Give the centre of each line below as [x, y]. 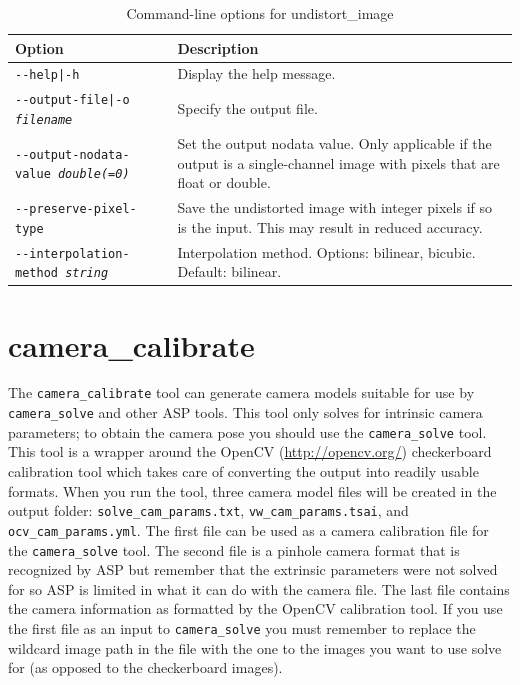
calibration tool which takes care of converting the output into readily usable [243, 471]
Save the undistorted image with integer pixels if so [334, 207]
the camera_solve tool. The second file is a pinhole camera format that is [234, 549]
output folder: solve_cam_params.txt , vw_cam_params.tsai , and [208, 510]
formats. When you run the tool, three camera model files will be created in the [252, 490]
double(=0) [93, 174]
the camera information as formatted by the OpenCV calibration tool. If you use [255, 608]
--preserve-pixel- [76, 208]
